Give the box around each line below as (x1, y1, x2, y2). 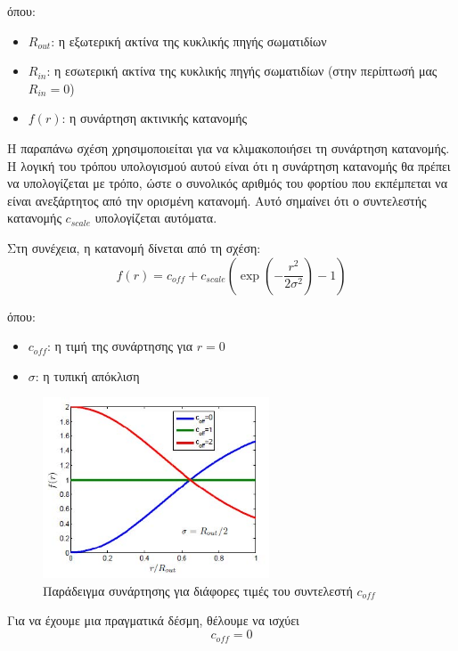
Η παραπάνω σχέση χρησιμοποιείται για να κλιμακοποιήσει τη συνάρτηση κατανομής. (7, 138, 450, 157)
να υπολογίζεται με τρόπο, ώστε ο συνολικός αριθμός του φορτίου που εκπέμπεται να (7, 174, 447, 192)
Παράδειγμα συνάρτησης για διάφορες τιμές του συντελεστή (43, 581, 353, 599)
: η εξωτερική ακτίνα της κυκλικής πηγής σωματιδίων (51, 31, 327, 50)
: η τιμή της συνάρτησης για (47, 337, 193, 355)
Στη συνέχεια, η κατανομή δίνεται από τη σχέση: (7, 238, 261, 256)
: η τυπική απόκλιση (35, 366, 140, 385)
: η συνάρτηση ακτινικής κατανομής (61, 109, 248, 127)
